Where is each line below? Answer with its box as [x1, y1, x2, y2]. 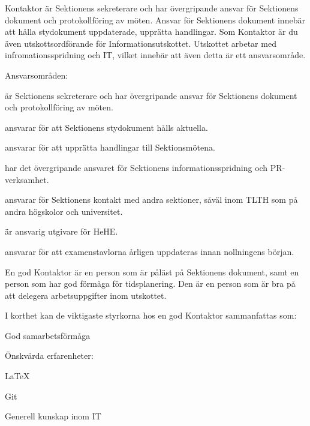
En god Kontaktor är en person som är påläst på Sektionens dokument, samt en [5, 265, 299, 278]
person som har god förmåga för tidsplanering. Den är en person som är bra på [5, 277, 296, 290]
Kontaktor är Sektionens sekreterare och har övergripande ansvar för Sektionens [5, 2, 299, 14]
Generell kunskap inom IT [5, 410, 101, 422]
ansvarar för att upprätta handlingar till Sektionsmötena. [5, 141, 215, 154]
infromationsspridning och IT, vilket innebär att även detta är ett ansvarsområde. [5, 49, 306, 61]
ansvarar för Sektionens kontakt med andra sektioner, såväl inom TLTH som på [5, 193, 298, 206]
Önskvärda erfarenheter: [5, 349, 94, 362]
